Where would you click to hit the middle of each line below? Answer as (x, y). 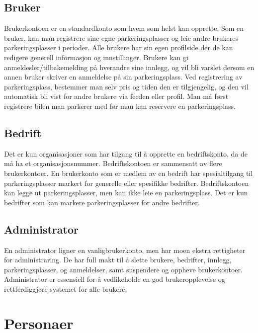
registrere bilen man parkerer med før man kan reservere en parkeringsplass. (120, 106)
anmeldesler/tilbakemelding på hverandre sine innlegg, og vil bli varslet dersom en (129, 67)
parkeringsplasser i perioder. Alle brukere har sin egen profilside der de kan (119, 47)
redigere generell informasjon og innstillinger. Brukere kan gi (96, 57)
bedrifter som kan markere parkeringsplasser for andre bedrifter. (102, 202)
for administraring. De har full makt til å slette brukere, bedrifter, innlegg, (118, 260)
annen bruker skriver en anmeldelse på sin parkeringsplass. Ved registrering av (123, 77)
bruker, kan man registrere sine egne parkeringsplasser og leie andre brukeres (121, 38)
